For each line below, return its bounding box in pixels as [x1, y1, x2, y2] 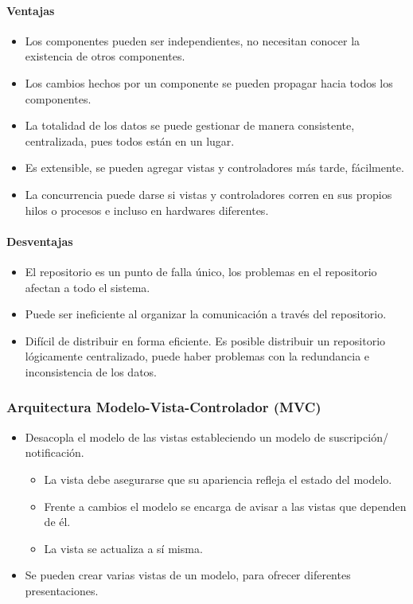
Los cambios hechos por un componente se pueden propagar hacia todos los [25, 74, 393, 91]
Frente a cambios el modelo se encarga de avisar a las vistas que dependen [44, 497, 407, 514]
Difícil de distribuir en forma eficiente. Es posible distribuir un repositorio [25, 332, 386, 349]
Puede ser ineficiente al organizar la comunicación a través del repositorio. [25, 306, 387, 322]
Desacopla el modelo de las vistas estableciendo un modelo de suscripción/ [25, 428, 388, 445]
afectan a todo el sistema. [25, 279, 150, 295]
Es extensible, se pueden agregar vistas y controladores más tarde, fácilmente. [25, 159, 404, 176]
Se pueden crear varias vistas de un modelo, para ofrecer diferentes [25, 567, 351, 583]
